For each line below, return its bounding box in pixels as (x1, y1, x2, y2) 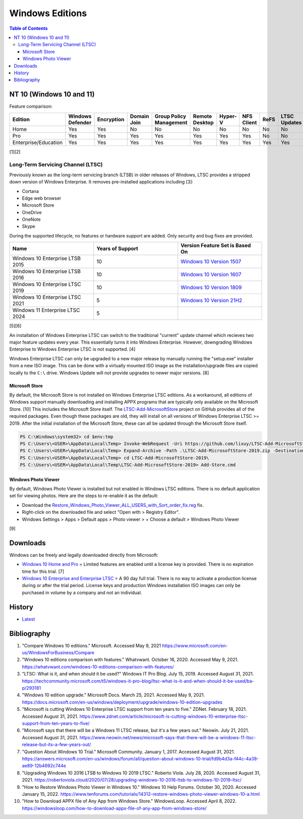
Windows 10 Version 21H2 (180, 297, 242, 304)
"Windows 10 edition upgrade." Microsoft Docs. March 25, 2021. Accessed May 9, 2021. (22, 692, 205, 698)
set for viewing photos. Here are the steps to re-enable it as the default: (9, 493, 159, 499)
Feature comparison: (9, 104, 53, 110)
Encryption (97, 116, 125, 123)
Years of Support (96, 245, 138, 252)
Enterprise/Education (12, 139, 63, 146)
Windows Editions (9, 8, 87, 19)
